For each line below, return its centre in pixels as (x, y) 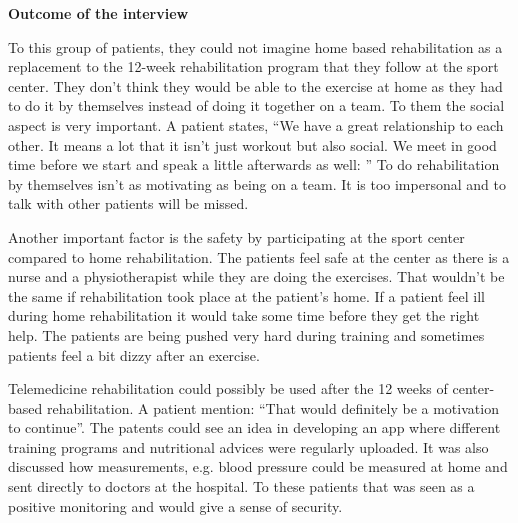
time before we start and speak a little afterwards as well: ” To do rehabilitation (254, 164)
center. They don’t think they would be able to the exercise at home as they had (255, 85)
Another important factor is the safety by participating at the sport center (236, 236)
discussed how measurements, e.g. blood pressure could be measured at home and (258, 466)
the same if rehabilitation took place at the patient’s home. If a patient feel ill (246, 295)
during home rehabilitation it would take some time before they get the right (244, 315)
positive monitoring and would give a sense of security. (175, 505)
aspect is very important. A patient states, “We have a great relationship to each (256, 124)
